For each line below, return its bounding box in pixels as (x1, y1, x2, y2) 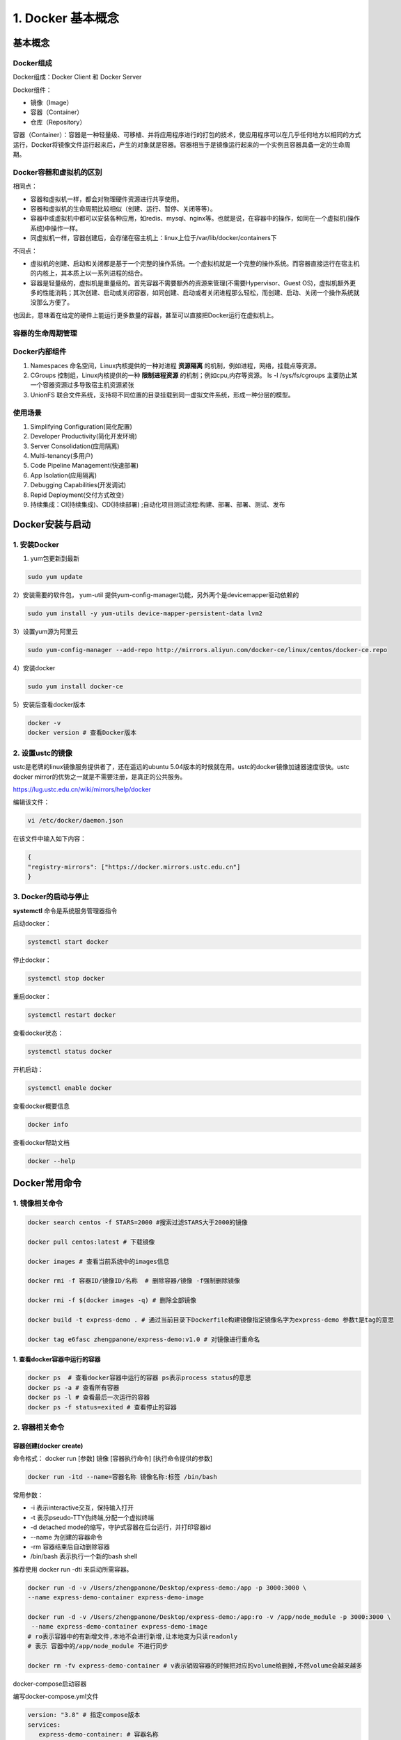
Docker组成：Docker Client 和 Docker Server (13, 73, 142, 81)
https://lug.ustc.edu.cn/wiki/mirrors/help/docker (13, 785, 151, 793)
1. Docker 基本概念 (13, 10, 120, 26)
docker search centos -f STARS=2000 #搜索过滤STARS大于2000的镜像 (27, 1219, 248, 1226)
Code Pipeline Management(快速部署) (30, 461, 139, 470)
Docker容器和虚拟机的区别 (13, 167, 102, 177)
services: (27, 1721, 61, 1729)
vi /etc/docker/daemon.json (27, 816, 123, 825)
